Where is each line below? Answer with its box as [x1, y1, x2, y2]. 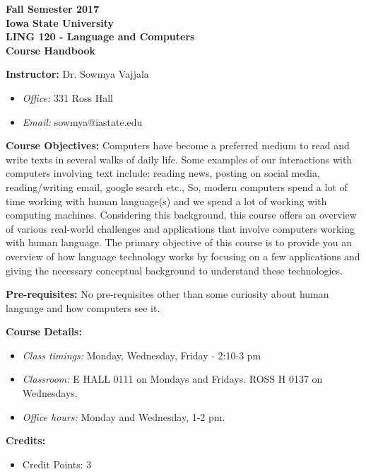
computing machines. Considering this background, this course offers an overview [6, 207, 357, 222]
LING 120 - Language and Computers [6, 29, 195, 44]
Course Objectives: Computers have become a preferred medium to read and [6, 138, 350, 153]
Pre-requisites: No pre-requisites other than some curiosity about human [6, 287, 329, 301]
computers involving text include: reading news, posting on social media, [6, 166, 320, 180]
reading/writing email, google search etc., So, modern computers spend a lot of [6, 179, 348, 194]
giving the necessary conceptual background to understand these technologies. [6, 262, 343, 277]
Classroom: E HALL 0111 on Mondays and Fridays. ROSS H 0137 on [22, 371, 323, 386]
